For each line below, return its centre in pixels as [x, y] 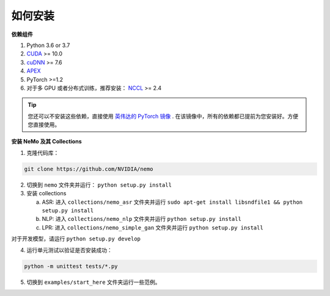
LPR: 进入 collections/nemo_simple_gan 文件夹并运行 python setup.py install [153, 227]
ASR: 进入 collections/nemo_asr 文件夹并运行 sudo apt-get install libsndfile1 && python [172, 202]
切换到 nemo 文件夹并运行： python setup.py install [99, 185]
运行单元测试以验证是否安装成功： [69, 250]
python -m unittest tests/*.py [71, 266]
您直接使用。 [44, 125]
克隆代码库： [43, 153]
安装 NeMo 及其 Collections [46, 142]
